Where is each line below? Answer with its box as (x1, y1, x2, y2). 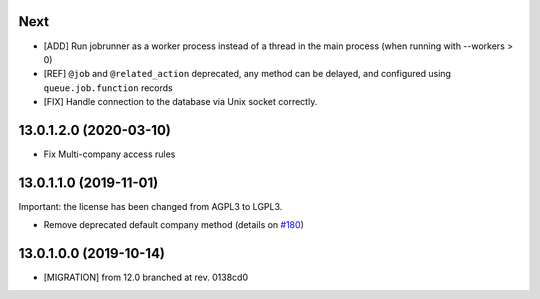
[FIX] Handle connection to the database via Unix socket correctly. (43, 96, 318, 108)
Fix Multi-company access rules (43, 148, 176, 160)
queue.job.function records (43, 81, 174, 94)
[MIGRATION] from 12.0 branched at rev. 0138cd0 (43, 271, 249, 284)
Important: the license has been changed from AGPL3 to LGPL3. (18, 200, 283, 212)
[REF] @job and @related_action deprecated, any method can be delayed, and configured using (43, 68, 452, 80)
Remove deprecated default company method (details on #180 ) (43, 219, 304, 231)
